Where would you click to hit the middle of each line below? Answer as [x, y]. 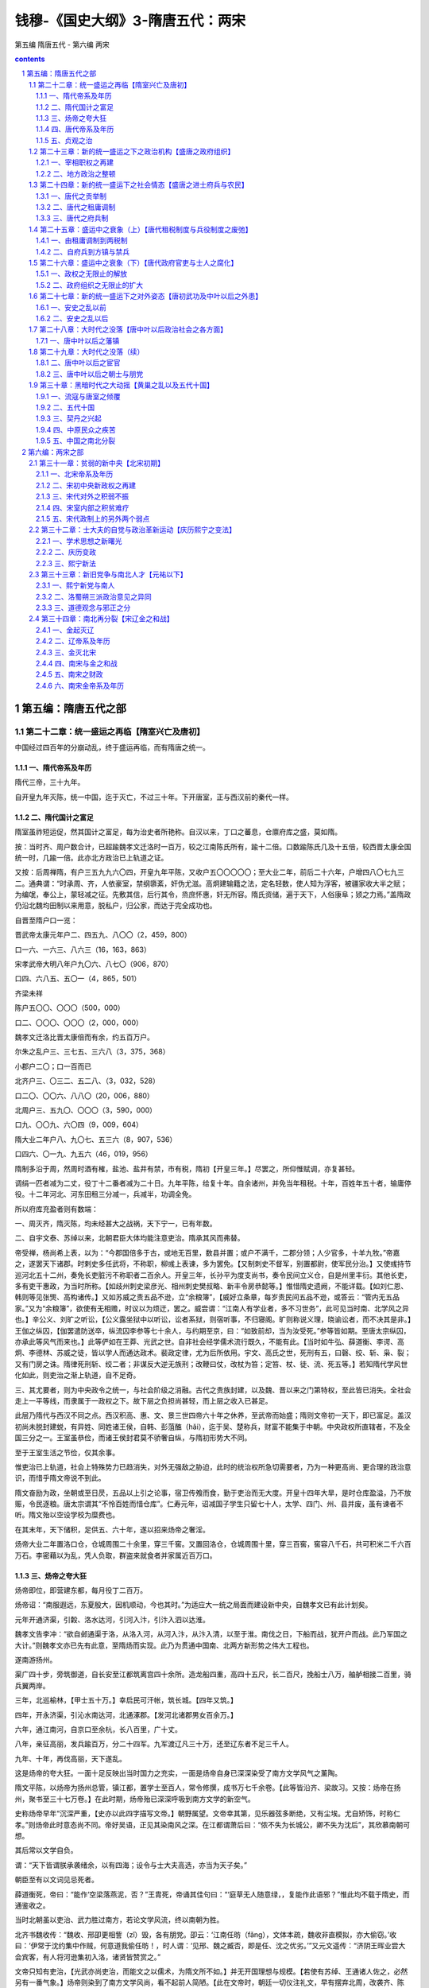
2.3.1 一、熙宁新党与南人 [75, 585]
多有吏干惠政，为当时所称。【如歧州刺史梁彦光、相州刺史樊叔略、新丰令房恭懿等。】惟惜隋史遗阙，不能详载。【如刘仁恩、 [211, 1286]
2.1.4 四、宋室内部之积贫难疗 [83, 507]
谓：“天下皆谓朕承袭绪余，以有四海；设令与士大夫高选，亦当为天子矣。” [131, 1865]
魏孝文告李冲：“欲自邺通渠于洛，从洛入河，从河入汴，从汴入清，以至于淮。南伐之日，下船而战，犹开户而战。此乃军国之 [211, 1634]
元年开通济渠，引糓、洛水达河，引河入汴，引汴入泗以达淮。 [112, 1619]
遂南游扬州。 [36, 1660]
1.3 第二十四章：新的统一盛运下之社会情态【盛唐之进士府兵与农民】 [139, 185]
